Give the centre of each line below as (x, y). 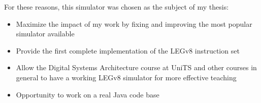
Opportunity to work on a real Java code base (88, 94)
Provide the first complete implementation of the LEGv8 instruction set (128, 50)
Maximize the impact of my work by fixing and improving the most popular (134, 23)
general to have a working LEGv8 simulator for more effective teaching (126, 77)
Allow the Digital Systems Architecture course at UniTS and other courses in (136, 67)
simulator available (45, 34)
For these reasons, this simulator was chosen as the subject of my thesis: (117, 7)
